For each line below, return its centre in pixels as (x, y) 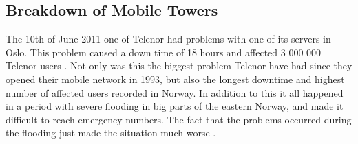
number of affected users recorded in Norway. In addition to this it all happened (175, 92)
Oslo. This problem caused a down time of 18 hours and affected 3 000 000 (164, 52)
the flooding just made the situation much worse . (111, 133)
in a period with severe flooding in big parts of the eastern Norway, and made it (175, 106)
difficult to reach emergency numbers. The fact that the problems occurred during (179, 119)
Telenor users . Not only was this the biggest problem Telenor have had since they (179, 65)
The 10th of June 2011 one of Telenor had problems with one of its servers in (168, 39)
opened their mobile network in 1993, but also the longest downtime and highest (175, 79)
